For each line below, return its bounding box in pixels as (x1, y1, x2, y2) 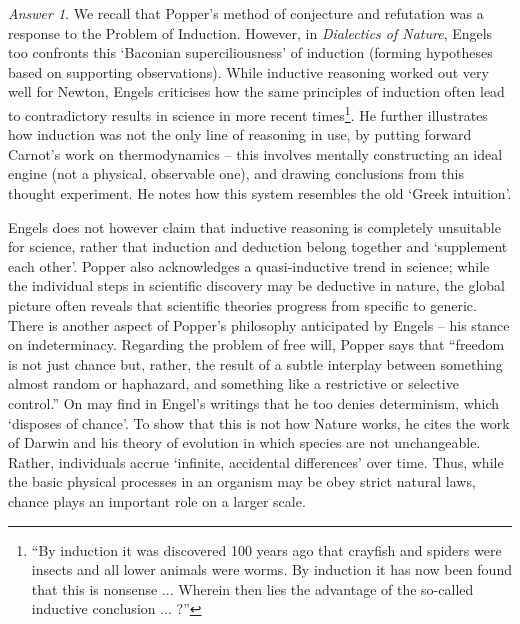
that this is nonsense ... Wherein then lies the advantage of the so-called (31, 578, 474, 599)
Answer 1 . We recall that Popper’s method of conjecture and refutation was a (8, 3, 484, 23)
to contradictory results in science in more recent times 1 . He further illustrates (8, 101, 488, 125)
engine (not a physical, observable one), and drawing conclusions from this (8, 163, 464, 184)
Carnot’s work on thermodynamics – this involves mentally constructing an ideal (8, 143, 503, 164)
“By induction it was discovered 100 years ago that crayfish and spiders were (31, 539, 502, 560)
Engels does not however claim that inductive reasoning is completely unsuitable (8, 216, 501, 237)
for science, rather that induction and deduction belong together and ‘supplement (8, 236, 508, 257)
